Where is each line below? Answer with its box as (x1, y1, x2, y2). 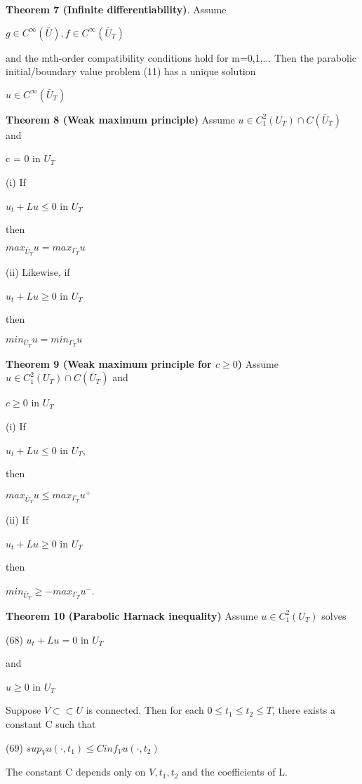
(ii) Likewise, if (6, 264, 70, 279)
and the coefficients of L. (182, 764, 288, 779)
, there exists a (272, 703, 336, 717)
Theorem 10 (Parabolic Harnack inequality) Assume (6, 608, 258, 623)
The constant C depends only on (6, 764, 146, 779)
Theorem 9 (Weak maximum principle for (6, 356, 212, 371)
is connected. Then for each (86, 703, 204, 717)
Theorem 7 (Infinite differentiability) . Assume (6, 2, 227, 16)
